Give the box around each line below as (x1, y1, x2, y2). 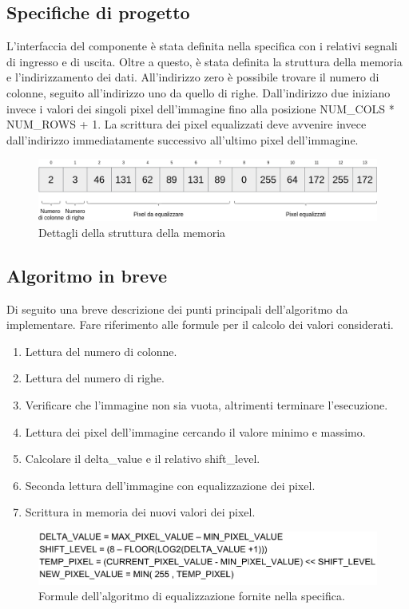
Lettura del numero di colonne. (25, 342, 177, 359)
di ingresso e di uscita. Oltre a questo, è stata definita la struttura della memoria (6, 53, 403, 69)
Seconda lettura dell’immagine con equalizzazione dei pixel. (25, 477, 316, 493)
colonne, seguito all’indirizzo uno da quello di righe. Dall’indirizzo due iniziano (6, 84, 391, 101)
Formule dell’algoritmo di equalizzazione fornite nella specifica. (38, 587, 345, 604)
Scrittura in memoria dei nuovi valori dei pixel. (25, 504, 256, 520)
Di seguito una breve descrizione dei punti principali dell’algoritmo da (6, 300, 348, 317)
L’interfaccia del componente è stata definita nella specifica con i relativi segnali (6, 38, 398, 54)
